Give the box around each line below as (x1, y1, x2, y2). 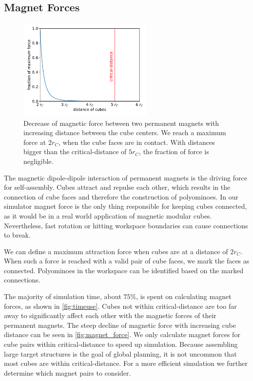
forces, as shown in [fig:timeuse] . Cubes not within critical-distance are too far (4, 301, 237, 311)
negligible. (23, 156, 54, 166)
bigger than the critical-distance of (23, 146, 127, 157)
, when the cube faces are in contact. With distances (58, 137, 215, 147)
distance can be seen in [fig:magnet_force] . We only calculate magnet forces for (4, 329, 240, 340)
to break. (4, 230, 31, 240)
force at (23, 137, 46, 147)
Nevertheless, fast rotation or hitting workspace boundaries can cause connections (4, 220, 248, 230)
